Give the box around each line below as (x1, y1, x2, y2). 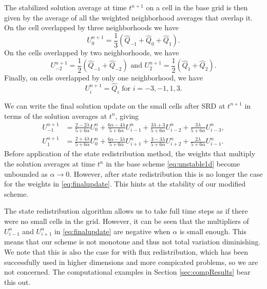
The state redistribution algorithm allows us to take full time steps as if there (4, 205, 248, 216)
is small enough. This (179, 225, 247, 236)
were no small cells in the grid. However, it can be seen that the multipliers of (4, 215, 249, 226)
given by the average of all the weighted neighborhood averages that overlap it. (4, 12, 253, 23)
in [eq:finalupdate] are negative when (54, 225, 170, 236)
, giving (115, 110, 139, 121)
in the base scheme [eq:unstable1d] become (106, 158, 240, 169)
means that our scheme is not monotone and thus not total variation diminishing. (4, 236, 261, 247)
